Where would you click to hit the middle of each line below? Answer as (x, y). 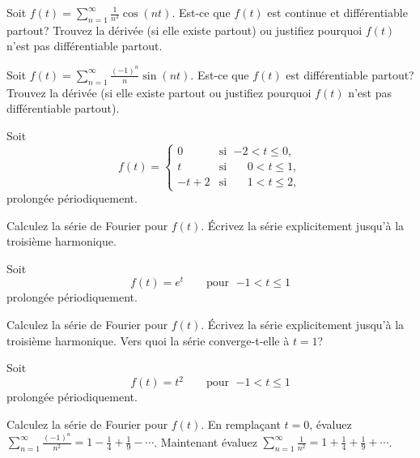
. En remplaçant (241, 424)
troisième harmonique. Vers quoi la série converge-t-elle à (148, 340)
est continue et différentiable (337, 12)
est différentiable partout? (350, 74)
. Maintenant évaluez (206, 441)
